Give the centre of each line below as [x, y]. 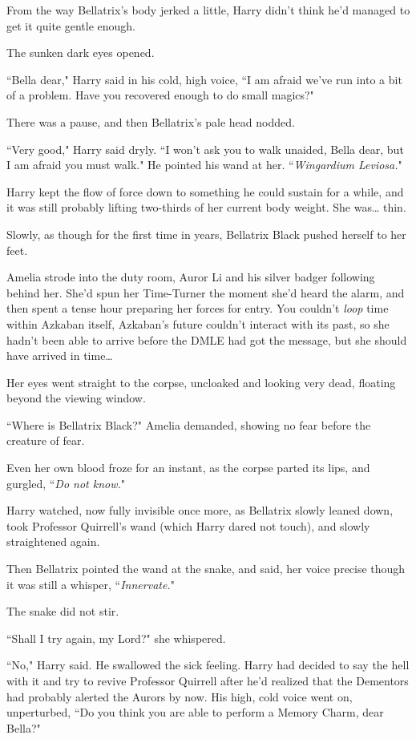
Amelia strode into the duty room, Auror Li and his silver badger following [191, 277]
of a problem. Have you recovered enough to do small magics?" [160, 95]
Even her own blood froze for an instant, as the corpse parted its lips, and [188, 468]
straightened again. [53, 541]
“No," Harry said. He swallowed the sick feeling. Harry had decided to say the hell [208, 665]
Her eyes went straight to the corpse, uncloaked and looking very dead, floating [201, 382]
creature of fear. [46, 440]
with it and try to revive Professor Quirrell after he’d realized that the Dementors [208, 680]
